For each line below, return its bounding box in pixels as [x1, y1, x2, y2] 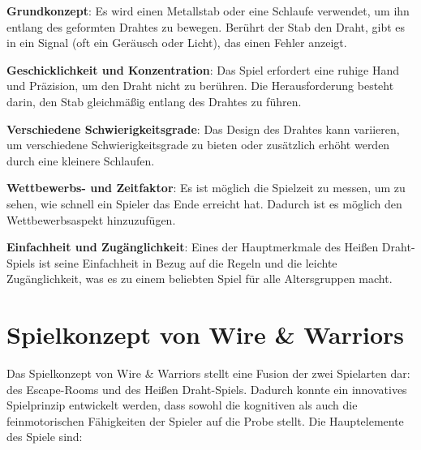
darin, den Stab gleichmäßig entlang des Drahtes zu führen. [6, 92, 302, 109]
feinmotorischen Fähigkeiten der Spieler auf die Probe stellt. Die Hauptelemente [6, 412, 404, 429]
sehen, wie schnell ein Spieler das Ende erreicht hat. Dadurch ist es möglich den [6, 195, 402, 212]
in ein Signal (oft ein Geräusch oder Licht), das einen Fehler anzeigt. [6, 34, 347, 51]
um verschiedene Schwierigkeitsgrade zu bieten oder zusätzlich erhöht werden [6, 136, 390, 153]
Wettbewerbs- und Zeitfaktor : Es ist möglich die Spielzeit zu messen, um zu [6, 179, 406, 196]
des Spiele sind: [6, 428, 83, 445]
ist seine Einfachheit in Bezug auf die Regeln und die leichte [38, 254, 337, 271]
